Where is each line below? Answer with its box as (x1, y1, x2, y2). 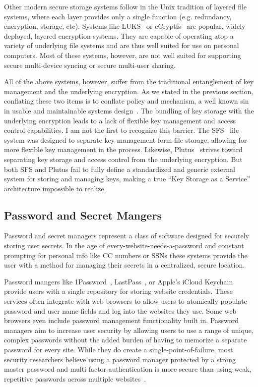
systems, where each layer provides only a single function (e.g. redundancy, (4, 11, 232, 21)
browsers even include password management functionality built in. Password (4, 315, 239, 326)
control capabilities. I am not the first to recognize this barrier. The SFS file (4, 125, 239, 135)
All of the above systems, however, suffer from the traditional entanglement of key (4, 76, 254, 87)
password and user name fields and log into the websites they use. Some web (4, 305, 237, 316)
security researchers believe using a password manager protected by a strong (4, 354, 236, 364)
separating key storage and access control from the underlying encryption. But (4, 154, 243, 164)
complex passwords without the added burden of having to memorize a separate (4, 334, 247, 345)
